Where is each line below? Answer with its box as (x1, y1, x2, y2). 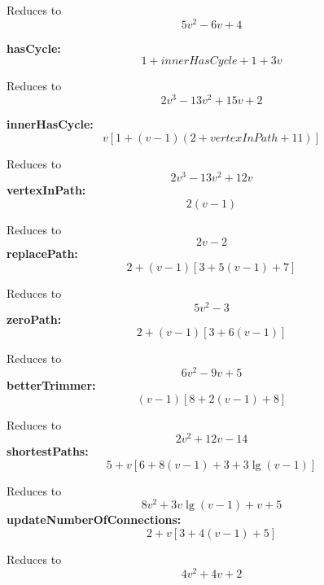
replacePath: (7, 245, 78, 262)
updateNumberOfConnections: (7, 511, 182, 528)
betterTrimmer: (7, 376, 96, 393)
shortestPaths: (7, 443, 89, 460)
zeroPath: (7, 310, 62, 327)
